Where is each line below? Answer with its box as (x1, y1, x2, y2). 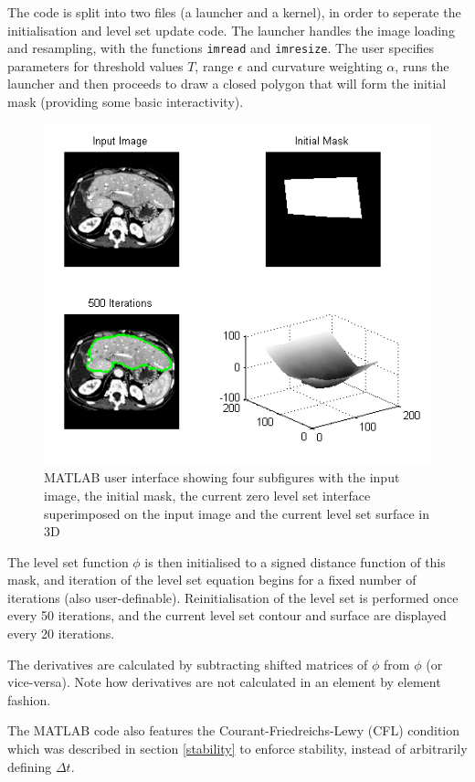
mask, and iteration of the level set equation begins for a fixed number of (7, 570, 417, 589)
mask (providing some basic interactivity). (7, 92, 244, 111)
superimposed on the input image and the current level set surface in (44, 503, 430, 523)
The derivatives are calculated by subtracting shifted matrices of (7, 654, 368, 673)
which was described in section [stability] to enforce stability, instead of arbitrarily (7, 739, 468, 758)
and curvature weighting (247, 56, 383, 75)
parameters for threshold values (7, 56, 184, 75)
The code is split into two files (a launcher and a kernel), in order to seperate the (7, 3, 461, 21)
